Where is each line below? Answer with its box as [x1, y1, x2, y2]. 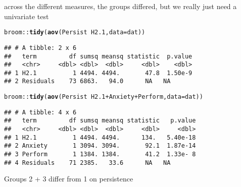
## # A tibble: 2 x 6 [4, 44, 77, 51]
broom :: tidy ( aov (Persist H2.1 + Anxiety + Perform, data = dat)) [4, 93, 203, 101]
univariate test [4, 11, 49, 21]
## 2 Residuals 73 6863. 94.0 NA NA [4, 78, 171, 85]
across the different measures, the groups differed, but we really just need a [4, 1, 237, 11]
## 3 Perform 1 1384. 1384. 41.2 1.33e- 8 [4, 151, 196, 158]
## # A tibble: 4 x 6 [4, 108, 77, 116]
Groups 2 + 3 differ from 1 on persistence [4, 173, 133, 184]
